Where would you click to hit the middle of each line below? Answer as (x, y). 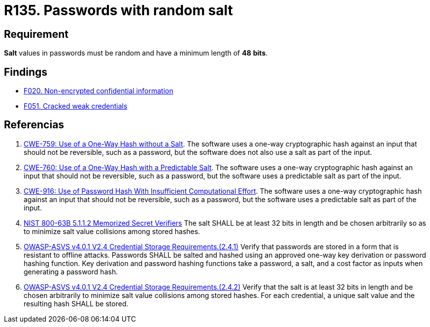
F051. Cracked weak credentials (76, 106)
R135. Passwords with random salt (118, 10)
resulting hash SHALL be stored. (76, 303)
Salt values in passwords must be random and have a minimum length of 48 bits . (136, 53)
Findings (26, 72)
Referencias (34, 125)
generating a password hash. (71, 271)
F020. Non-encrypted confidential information (99, 91)
